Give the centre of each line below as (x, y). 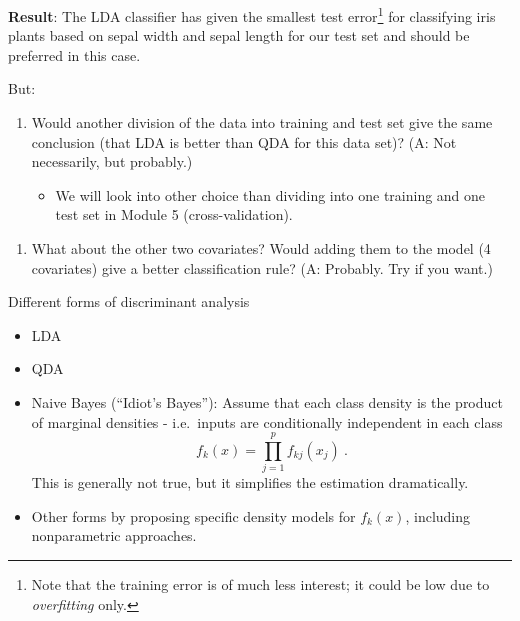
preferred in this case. (74, 54)
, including (438, 515)
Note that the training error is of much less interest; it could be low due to (260, 584)
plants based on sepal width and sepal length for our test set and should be (239, 35)
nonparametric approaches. (114, 535)
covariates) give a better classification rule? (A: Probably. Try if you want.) (262, 267)
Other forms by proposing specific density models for (193, 515)
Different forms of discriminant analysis (129, 301)
